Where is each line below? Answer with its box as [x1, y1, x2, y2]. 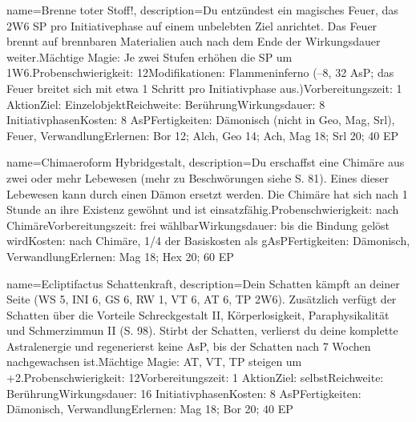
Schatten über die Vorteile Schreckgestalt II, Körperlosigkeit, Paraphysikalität [6, 306, 390, 323]
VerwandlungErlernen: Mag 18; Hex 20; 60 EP [6, 247, 234, 264]
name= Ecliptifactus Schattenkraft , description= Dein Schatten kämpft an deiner [6, 275, 400, 291]
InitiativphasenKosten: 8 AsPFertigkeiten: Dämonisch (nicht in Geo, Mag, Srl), [6, 111, 395, 128]
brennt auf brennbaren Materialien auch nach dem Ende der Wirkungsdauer [6, 33, 381, 50]
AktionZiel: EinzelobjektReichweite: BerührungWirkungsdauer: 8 [6, 95, 325, 112]
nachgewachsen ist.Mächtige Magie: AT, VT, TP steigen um [6, 353, 302, 370]
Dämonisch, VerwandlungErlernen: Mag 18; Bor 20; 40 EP [6, 400, 293, 417]
